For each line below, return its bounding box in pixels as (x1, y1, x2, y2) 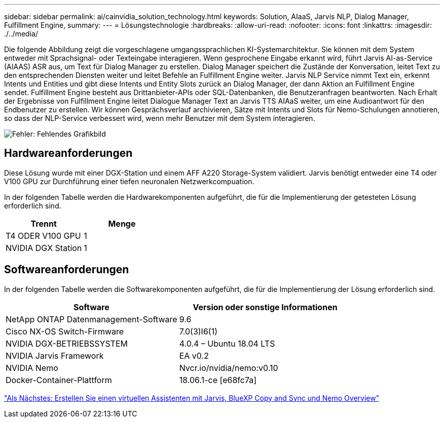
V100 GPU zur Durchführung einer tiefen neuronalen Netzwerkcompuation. (4, 177, 254, 186)
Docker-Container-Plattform (6, 374, 112, 385)
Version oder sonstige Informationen (193, 302, 338, 312)
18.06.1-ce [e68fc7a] (179, 374, 257, 385)
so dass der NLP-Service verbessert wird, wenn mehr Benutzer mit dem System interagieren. (4, 114, 315, 122)
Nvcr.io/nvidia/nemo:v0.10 (179, 362, 278, 373)
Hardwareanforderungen (4, 147, 133, 160)
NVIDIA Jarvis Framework (6, 350, 104, 361)
